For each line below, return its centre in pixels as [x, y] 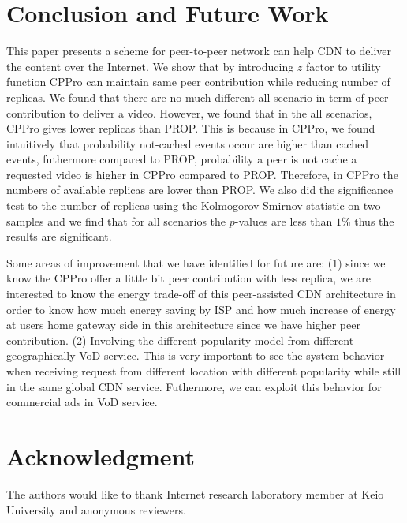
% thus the [368, 220]
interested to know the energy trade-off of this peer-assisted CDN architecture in [201, 294]
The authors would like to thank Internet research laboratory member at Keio [195, 493]
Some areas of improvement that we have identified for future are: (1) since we [196, 262]
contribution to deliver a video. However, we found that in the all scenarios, [189, 112]
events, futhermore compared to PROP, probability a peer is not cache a [182, 159]
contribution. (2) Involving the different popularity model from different [180, 340]
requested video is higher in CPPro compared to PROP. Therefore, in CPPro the [202, 174]
